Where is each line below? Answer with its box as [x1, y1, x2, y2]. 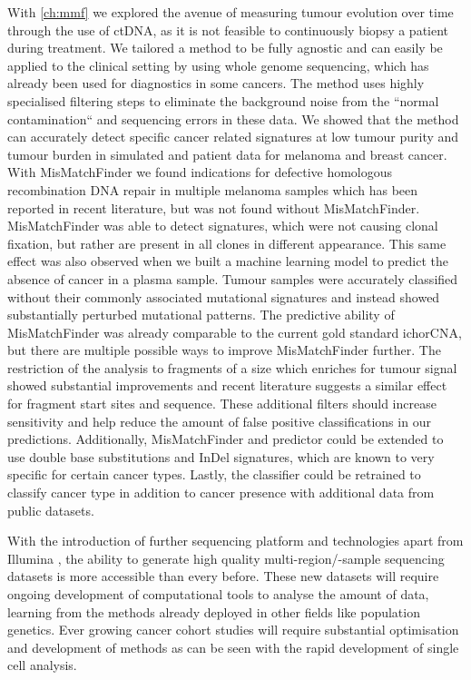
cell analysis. [7, 655, 77, 675]
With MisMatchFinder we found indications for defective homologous [7, 163, 393, 182]
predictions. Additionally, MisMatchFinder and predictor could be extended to [7, 429, 444, 448]
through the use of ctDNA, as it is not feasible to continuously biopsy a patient [7, 20, 449, 39]
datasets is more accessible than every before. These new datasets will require [7, 567, 439, 586]
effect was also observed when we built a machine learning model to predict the [7, 251, 449, 271]
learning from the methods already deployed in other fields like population [7, 602, 420, 621]
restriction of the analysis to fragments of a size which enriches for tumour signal [7, 358, 457, 377]
